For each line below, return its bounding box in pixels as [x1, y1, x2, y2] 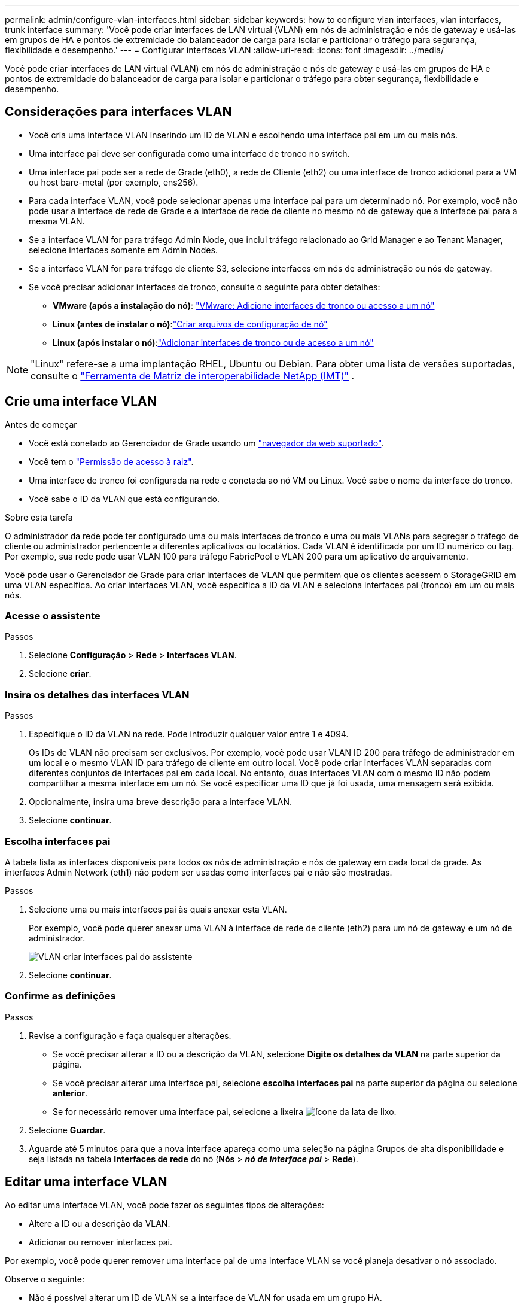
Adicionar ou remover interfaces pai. [29, 1236, 172, 1247]
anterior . [53, 1087, 88, 1098]
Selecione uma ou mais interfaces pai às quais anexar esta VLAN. [29, 904, 287, 914]
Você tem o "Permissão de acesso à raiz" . [29, 456, 194, 467]
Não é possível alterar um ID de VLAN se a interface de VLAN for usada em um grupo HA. [29, 1292, 382, 1303]
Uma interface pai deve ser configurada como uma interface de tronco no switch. [29, 148, 350, 159]
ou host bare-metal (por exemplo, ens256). [29, 177, 199, 187]
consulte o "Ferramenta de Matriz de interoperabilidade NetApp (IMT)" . [31, 369, 355, 382]
